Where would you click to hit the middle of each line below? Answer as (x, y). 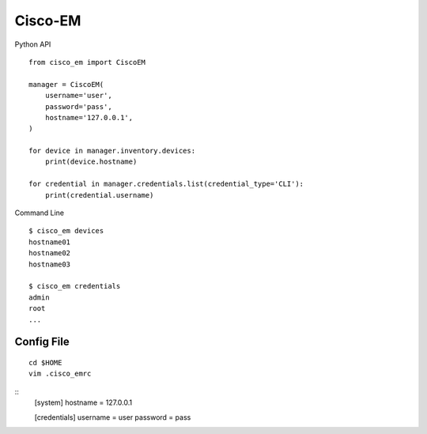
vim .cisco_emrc (60, 374)
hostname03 (50, 264)
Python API (33, 44)
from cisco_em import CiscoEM (87, 62)
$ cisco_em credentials (75, 286)
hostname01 (50, 242)
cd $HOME (45, 362)
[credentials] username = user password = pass (113, 417)
